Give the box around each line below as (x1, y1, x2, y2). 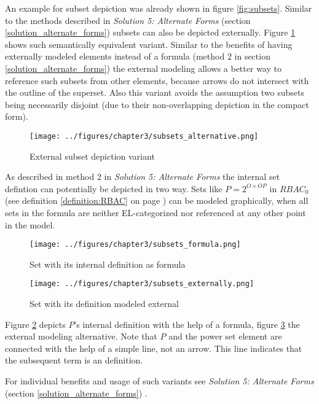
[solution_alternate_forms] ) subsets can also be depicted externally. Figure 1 (5, 26, 296, 39)
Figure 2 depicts (5, 317, 66, 330)
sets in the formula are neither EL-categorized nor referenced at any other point (5, 206, 306, 219)
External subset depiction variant (30, 149, 155, 162)
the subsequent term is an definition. (5, 354, 143, 367)
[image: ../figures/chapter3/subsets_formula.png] (30, 240, 241, 249)
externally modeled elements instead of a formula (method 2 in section (5, 50, 270, 63)
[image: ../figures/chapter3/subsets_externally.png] (30, 279, 254, 289)
